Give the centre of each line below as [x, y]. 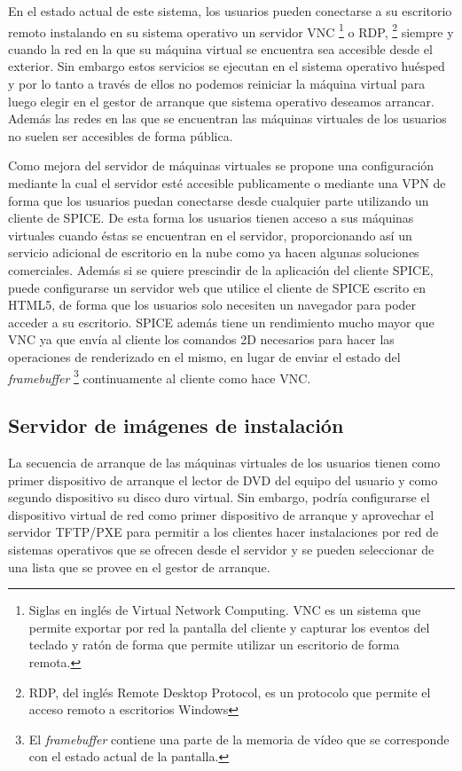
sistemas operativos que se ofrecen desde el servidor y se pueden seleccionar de [221, 549]
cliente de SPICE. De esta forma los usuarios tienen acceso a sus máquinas [211, 218]
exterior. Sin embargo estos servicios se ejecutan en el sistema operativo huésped [227, 66]
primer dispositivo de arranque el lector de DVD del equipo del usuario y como [223, 480]
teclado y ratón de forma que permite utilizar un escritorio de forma [214, 645]
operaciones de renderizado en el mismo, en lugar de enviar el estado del [204, 356]
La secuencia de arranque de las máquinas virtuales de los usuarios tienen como [224, 462]
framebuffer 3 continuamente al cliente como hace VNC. [160, 376]
